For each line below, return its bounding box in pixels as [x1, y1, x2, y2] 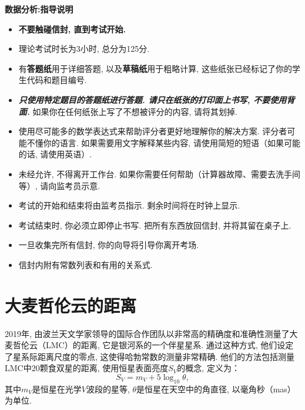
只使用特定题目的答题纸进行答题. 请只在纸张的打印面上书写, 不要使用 [18, 93, 287, 105]
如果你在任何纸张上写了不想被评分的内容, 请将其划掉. [32, 105, 237, 117]
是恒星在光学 [32, 382, 82, 395]
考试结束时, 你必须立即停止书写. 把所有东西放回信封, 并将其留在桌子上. [18, 219, 291, 231]
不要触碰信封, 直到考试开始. [18, 22, 126, 35]
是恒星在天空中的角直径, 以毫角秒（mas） [136, 382, 296, 395]
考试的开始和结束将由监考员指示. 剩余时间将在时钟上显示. [18, 199, 240, 211]
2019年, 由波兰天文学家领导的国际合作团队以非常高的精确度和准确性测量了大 [5, 327, 298, 339]
